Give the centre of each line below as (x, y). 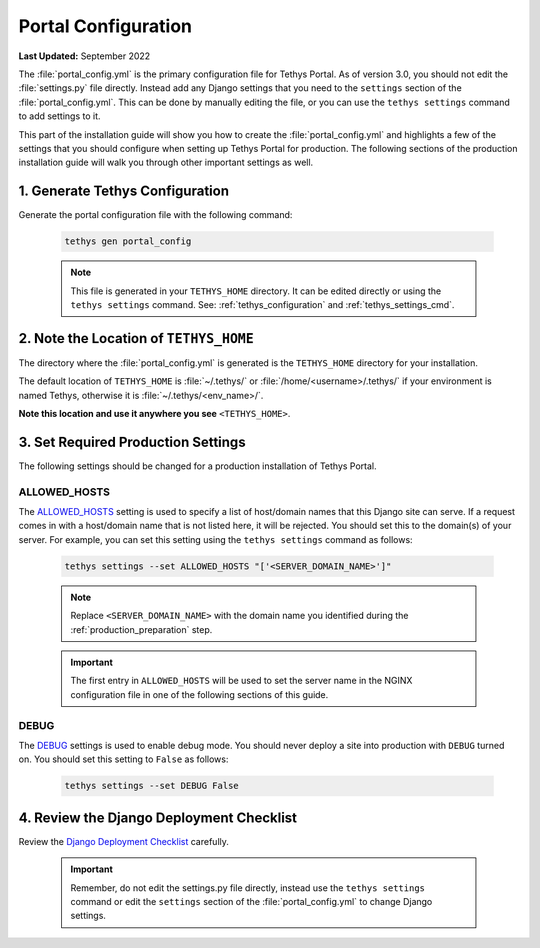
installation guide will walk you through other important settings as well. (166, 162)
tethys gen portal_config (128, 241)
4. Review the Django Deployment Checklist (158, 817)
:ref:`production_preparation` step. (141, 629)
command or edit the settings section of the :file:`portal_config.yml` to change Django (251, 901)
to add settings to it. (59, 116)
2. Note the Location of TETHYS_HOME (136, 338)
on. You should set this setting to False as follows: (123, 759)
